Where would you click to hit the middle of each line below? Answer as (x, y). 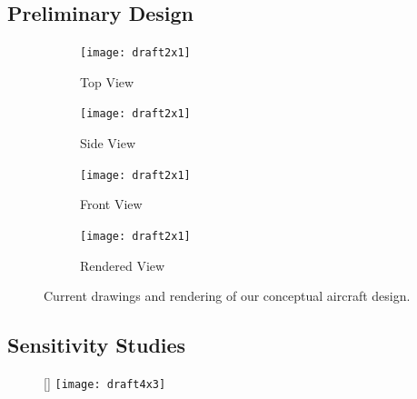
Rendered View (123, 265)
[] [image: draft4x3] (105, 383)
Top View (107, 81)
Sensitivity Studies (97, 345)
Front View (111, 204)
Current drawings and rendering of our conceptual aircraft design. (227, 296)
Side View (108, 143)
